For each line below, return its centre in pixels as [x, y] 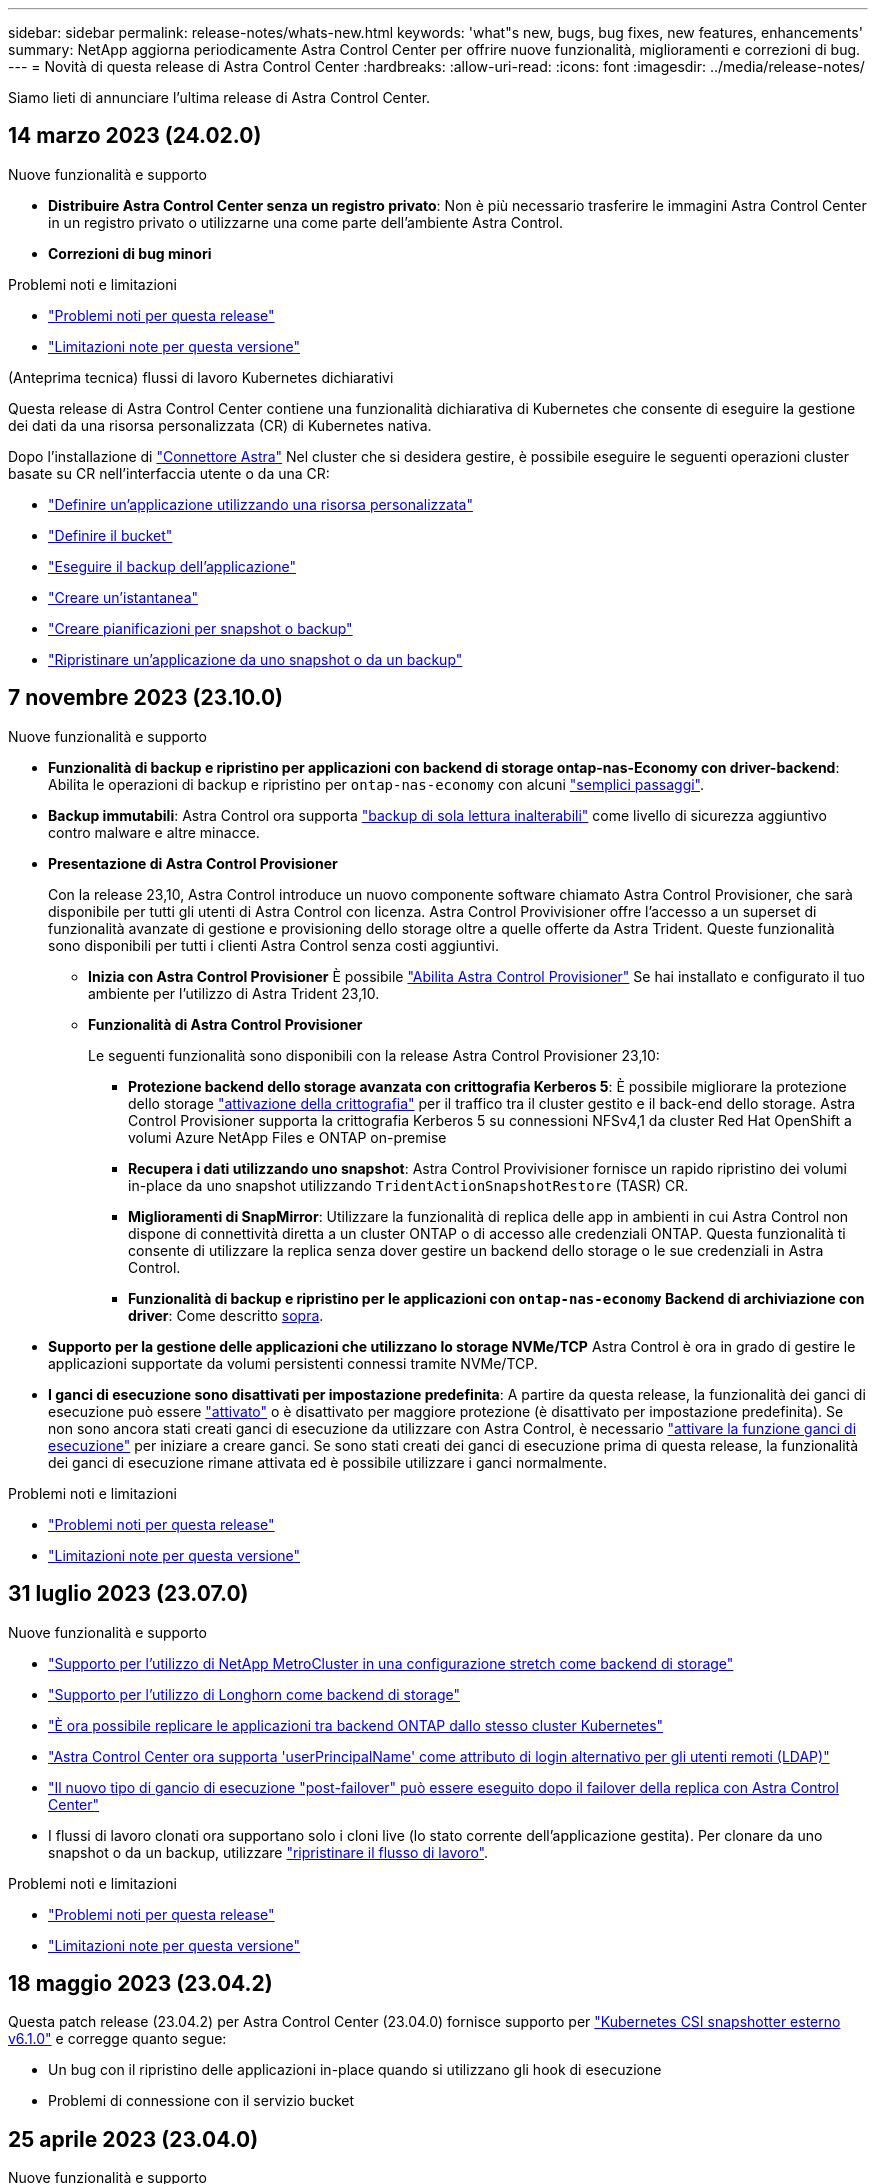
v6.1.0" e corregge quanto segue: [117, 2039]
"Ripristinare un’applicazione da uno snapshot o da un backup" [255, 659]
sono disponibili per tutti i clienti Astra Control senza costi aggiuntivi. [274, 945]
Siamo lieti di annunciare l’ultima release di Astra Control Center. [219, 97]
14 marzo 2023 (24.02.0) [135, 136]
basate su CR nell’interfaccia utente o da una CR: [169, 473]
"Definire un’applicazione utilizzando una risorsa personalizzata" [260, 504]
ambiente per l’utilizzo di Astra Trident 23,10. [234, 993]
